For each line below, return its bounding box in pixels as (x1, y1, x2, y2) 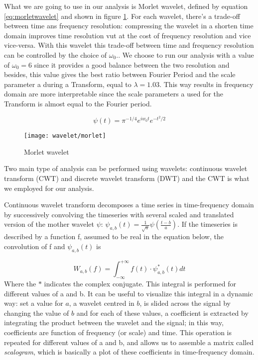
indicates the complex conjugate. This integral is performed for (44, 278, 236, 289)
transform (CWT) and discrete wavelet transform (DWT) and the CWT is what (4, 173, 250, 183)
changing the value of (4, 307, 69, 318)
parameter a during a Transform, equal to (4, 79, 131, 89)
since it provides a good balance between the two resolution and (34, 59, 230, 70)
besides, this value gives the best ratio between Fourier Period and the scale (4, 69, 236, 80)
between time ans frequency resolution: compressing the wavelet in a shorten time (4, 20, 254, 31)
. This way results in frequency (159, 79, 254, 89)
